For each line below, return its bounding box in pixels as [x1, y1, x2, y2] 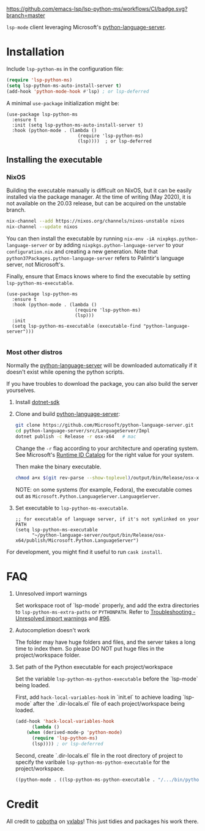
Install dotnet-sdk [15, 399, 60, 406]
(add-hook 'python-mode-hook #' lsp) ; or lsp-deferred [6, 88, 149, 94]
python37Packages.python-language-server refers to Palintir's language [6, 254, 185, 262]
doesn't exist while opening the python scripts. [6, 368, 124, 375]
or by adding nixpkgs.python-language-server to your [48, 242, 184, 248]
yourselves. [6, 386, 35, 394]
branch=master [6, 12, 45, 19]
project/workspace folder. [15, 651, 81, 659]
